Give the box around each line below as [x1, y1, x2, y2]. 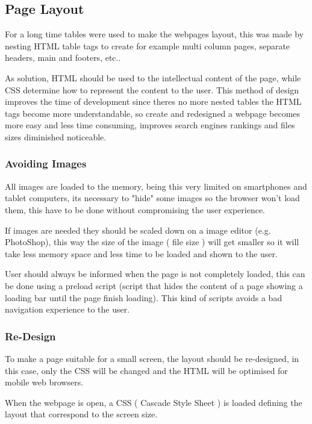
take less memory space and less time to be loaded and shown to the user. [5, 247, 278, 260]
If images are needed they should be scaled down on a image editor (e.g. [5, 223, 271, 236]
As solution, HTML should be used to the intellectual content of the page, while [5, 71, 301, 84]
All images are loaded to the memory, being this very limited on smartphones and [5, 179, 307, 192]
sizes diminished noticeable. [5, 130, 107, 143]
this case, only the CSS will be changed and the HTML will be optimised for [5, 364, 288, 376]
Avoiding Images [5, 156, 87, 171]
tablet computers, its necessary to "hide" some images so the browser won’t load [5, 192, 300, 204]
